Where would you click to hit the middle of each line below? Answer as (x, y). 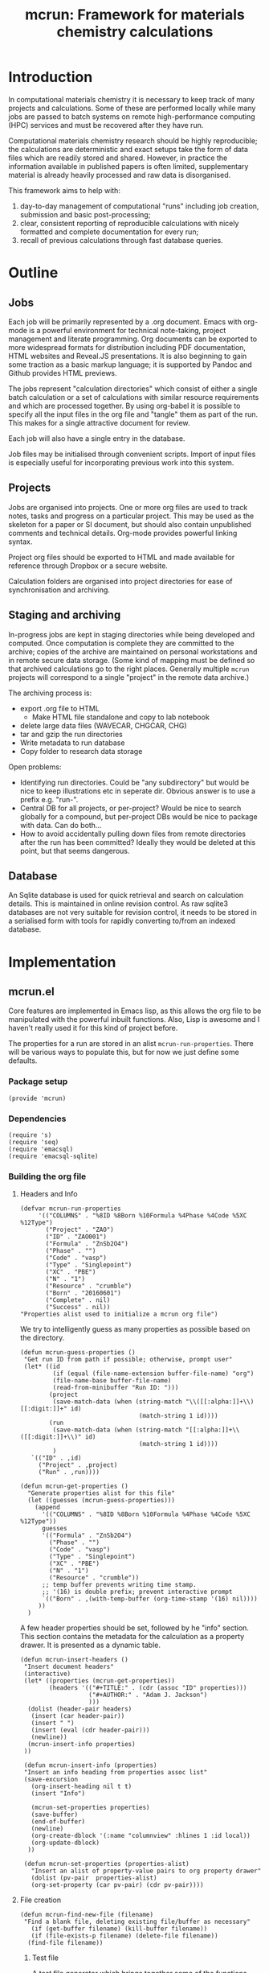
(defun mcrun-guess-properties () (77, 1353)
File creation (41, 1900)
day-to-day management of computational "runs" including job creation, (139, 206)
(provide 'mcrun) (37, 1098)
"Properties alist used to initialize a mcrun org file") (119, 1314)
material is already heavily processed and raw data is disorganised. (120, 175)
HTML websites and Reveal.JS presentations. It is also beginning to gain (128, 356)
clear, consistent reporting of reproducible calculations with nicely (129, 223)
